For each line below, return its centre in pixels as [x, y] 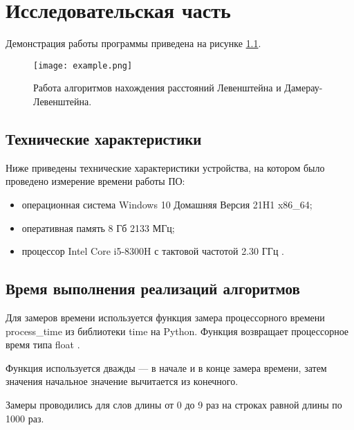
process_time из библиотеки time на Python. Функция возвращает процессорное [177, 331]
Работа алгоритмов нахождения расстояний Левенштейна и [157, 88]
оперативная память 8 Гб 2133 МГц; [98, 227]
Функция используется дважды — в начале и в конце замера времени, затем [166, 367]
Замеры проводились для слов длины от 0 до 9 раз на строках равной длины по [174, 404]
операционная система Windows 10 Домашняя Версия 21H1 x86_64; [167, 204]
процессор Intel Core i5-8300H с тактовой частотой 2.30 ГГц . [153, 251]
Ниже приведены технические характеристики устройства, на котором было [165, 167]
